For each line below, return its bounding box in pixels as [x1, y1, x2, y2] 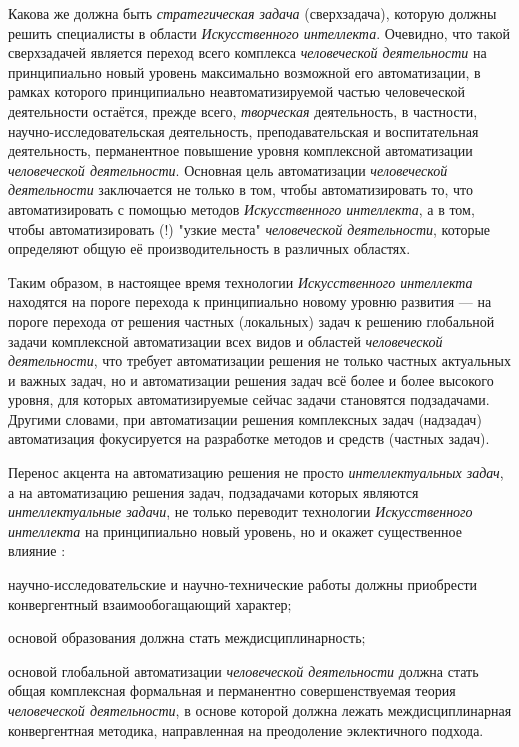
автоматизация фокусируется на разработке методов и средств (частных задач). [8, 428, 490, 449]
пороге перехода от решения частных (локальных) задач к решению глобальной [8, 310, 495, 331]
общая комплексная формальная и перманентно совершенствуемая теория [8, 680, 456, 701]
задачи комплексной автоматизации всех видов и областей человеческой [8, 330, 443, 351]
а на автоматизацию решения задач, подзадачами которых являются [8, 481, 419, 502]
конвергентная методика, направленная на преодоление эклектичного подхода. [8, 719, 484, 740]
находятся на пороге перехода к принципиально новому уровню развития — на [8, 291, 492, 312]
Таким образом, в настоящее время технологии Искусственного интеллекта [8, 271, 473, 292]
